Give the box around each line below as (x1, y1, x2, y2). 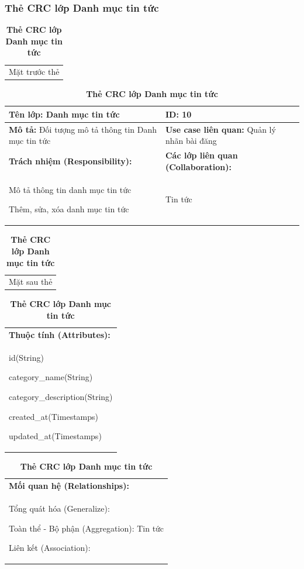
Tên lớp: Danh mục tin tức (9, 108, 120, 120)
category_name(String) (9, 371, 93, 383)
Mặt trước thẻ (9, 65, 60, 78)
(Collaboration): (165, 160, 232, 173)
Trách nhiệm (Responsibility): (9, 155, 132, 167)
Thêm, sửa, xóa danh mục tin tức (9, 203, 129, 215)
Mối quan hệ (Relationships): (9, 480, 129, 492)
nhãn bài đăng (165, 135, 217, 147)
